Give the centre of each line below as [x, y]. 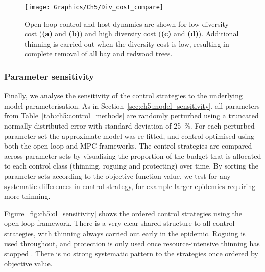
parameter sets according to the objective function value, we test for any [117, 176]
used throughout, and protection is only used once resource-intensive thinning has [132, 243]
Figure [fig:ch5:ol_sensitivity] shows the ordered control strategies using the [123, 213]
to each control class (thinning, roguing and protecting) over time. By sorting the [131, 166]
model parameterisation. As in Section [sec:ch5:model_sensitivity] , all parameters [132, 105]
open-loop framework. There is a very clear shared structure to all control [119, 223]
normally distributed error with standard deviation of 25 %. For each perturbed [129, 126]
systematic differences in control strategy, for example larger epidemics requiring [130, 186]
